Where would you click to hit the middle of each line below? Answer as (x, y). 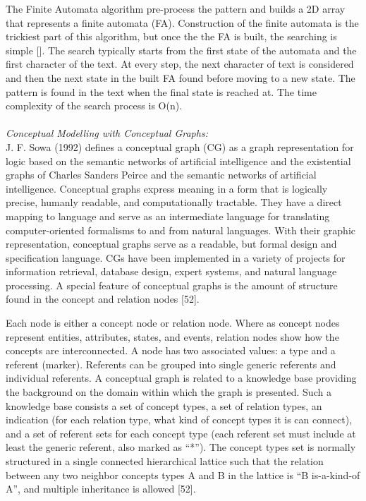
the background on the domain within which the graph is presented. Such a (169, 392)
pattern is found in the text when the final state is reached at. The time (161, 91)
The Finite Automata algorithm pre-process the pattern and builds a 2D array (176, 8)
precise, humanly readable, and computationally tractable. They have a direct (174, 202)
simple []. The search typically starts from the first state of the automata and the (181, 50)
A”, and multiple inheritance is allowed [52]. (101, 489)
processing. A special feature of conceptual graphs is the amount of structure (172, 285)
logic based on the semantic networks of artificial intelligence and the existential (178, 161)
